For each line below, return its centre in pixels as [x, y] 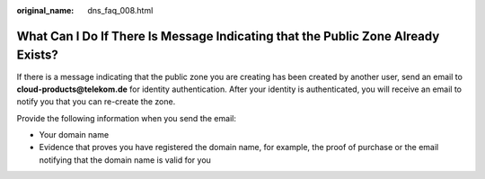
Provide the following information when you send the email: [127, 118]
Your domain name [74, 135]
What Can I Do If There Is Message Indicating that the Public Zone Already [228, 36]
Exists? [37, 55]
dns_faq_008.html [120, 10]
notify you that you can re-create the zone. [96, 102]
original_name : [45, 10]
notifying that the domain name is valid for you [125, 160]
